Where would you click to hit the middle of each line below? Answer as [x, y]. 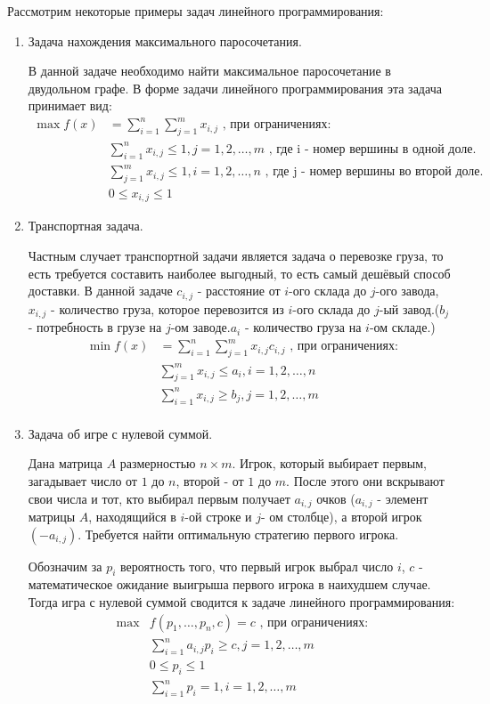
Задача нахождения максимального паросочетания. [165, 40]
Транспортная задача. [86, 226]
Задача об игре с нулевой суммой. [120, 433]
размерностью [158, 463]
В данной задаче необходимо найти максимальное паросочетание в [209, 71]
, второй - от [210, 480]
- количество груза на [303, 327]
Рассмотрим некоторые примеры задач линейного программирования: [196, 11]
